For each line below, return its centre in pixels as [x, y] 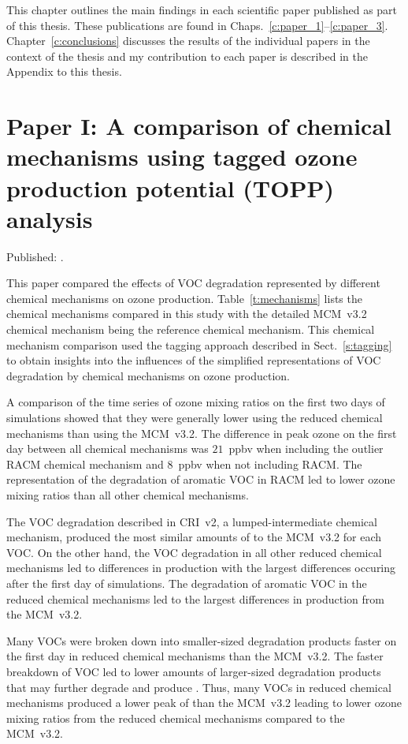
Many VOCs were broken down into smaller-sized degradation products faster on [202, 640]
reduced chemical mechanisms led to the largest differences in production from [195, 598]
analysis [50, 218]
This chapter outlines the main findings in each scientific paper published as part [202, 9]
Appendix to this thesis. [64, 71]
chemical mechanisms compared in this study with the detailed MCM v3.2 [187, 314]
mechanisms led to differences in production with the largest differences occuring [201, 568]
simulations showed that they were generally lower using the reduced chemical [195, 417]
